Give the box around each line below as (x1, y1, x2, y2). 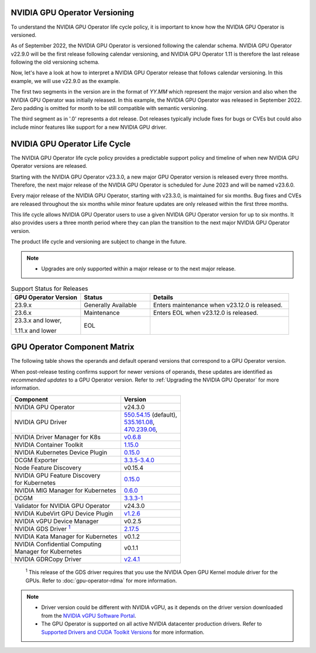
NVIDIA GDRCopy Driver (14, 555, 82, 563)
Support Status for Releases (11, 284, 88, 293)
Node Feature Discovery (14, 463, 82, 472)
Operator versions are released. (11, 163, 88, 170)
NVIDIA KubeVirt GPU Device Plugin (14, 509, 114, 517)
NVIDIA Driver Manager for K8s (14, 433, 101, 441)
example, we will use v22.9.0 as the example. (11, 77, 120, 84)
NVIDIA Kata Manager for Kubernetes (14, 532, 118, 541)
